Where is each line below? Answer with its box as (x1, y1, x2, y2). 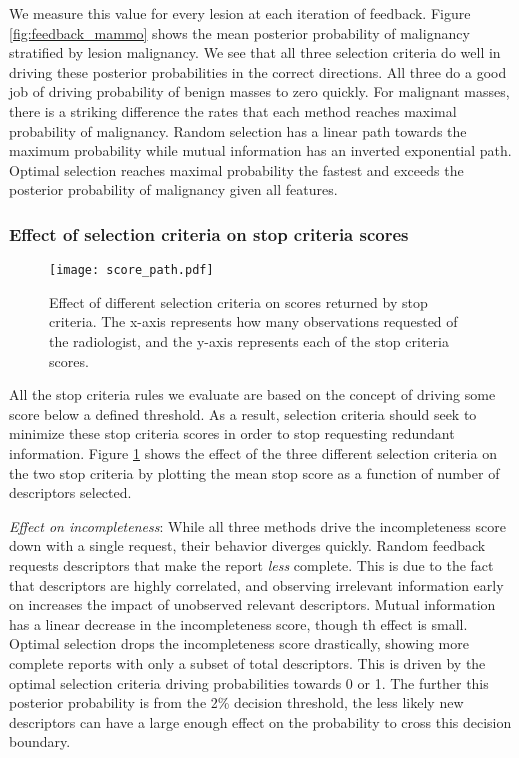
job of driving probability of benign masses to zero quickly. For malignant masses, (9, 81, 510, 102)
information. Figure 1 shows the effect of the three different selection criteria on (9, 442, 497, 463)
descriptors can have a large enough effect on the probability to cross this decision (9, 711, 512, 732)
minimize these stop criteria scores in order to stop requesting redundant (9, 423, 455, 444)
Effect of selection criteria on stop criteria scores (9, 221, 409, 246)
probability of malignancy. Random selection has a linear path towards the (9, 120, 467, 141)
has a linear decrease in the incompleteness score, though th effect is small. (9, 613, 468, 634)
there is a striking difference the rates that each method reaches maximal (9, 100, 457, 121)
